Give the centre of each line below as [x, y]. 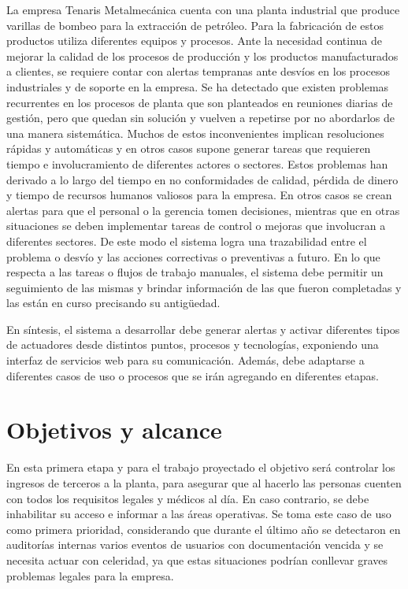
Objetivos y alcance [114, 430]
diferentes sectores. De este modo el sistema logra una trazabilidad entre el [187, 241]
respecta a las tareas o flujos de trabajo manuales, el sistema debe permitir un [195, 272]
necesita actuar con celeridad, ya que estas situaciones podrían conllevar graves [197, 559]
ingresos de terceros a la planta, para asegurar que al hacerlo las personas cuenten [204, 482]
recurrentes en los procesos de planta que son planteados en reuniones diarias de [200, 102]
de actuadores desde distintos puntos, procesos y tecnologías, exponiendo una [193, 345]
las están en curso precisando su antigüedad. [113, 303]
